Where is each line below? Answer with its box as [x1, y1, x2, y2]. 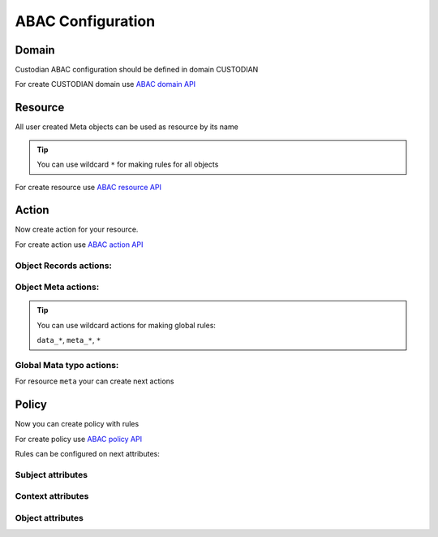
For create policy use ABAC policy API [15, 434, 142, 444]
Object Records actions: [15, 260, 113, 271]
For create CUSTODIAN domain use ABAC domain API [15, 80, 196, 89]
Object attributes [15, 512, 84, 523]
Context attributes [15, 491, 89, 502]
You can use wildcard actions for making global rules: [36, 320, 217, 330]
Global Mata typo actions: [15, 359, 119, 370]
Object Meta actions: [15, 281, 100, 292]
